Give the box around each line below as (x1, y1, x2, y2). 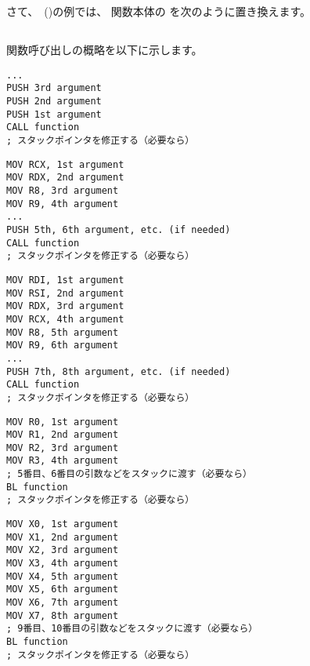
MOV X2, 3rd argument (6, 544, 119, 556)
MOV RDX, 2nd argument (6, 172, 124, 184)
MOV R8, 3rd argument (6, 185, 119, 197)
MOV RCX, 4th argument (6, 313, 124, 325)
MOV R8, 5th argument (6, 326, 119, 338)
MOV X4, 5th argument (6, 570, 119, 582)
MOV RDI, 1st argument (6, 274, 124, 286)
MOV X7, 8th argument (6, 610, 119, 621)
